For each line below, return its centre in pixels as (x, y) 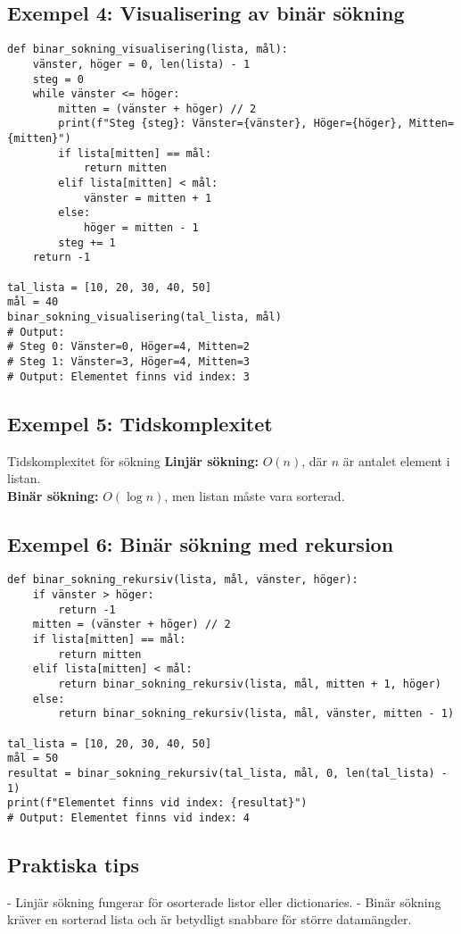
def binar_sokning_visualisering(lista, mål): (148, 50)
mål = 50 (33, 759)
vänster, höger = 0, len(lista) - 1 (141, 64)
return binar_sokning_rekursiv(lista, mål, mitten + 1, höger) (250, 684)
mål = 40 (33, 302)
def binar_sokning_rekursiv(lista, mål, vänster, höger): (183, 580)
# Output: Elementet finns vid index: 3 (129, 376)
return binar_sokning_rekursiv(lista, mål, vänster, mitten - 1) (256, 714)
